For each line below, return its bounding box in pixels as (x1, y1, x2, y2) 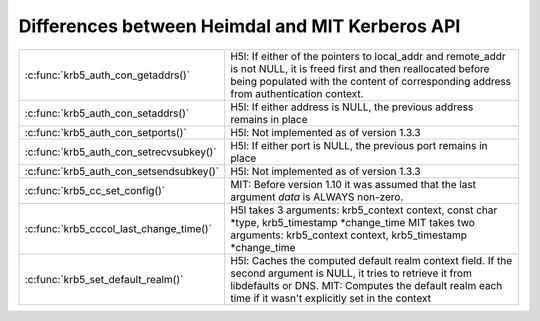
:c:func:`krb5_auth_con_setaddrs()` (24, 106, 190, 120)
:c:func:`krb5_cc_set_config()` (24, 183, 165, 197)
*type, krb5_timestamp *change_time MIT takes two (230, 215, 475, 229)
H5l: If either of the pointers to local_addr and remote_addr (230, 49, 507, 63)
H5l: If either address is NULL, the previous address (230, 100, 474, 114)
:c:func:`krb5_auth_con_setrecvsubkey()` (24, 145, 217, 159)
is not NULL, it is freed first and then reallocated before (230, 61, 490, 75)
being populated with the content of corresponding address (230, 74, 512, 88)
